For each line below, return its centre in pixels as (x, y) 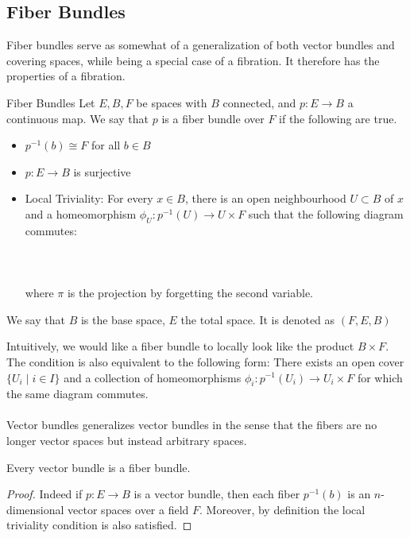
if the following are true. (338, 118)
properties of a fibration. (66, 76)
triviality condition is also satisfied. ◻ (99, 525)
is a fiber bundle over (213, 118)
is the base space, (123, 319)
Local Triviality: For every (89, 198)
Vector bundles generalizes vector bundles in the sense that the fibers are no (192, 425)
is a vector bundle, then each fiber (217, 494)
